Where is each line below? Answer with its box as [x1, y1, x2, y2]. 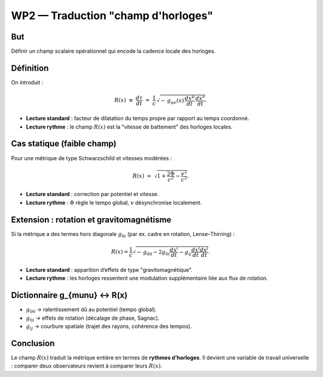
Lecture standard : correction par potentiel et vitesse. [26, 191, 159, 198]
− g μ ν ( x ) [160, 97, 184, 105]
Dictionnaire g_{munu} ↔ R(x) [11, 290, 128, 301]
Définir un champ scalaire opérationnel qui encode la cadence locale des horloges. [11, 48, 216, 55]
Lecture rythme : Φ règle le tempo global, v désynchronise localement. [26, 199, 202, 206]
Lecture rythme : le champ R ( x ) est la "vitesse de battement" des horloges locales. [26, 123, 233, 130]
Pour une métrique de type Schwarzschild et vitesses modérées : [11, 154, 172, 161]
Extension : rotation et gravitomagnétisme [11, 214, 172, 225]
